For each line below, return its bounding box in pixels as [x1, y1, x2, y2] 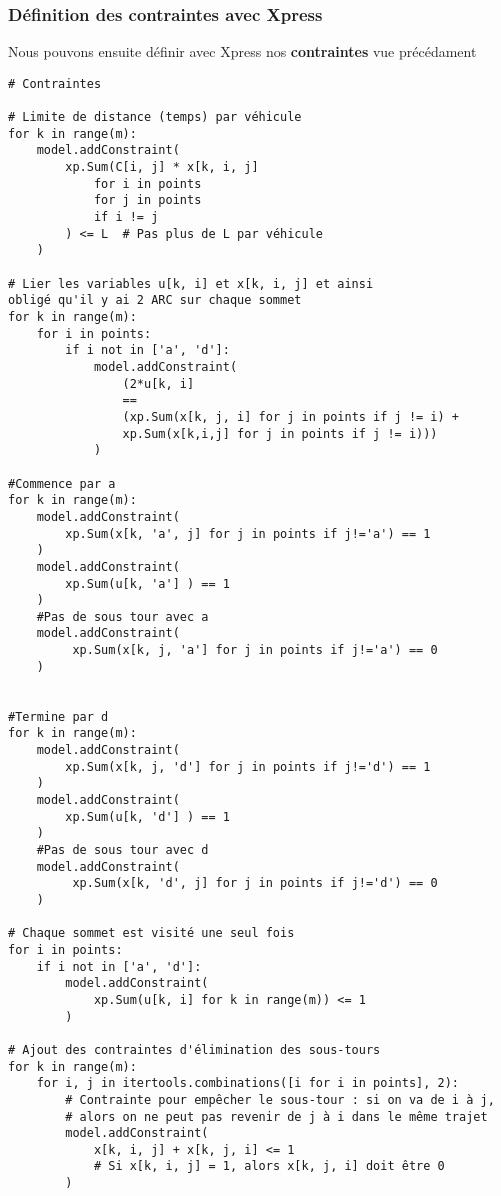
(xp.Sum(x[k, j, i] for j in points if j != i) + [122, 409, 460, 424]
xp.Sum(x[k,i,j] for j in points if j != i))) [122, 426, 438, 441]
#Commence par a [8, 476, 116, 491]
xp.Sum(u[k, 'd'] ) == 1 [65, 809, 230, 824]
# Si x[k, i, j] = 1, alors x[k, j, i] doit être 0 [93, 1159, 445, 1174]
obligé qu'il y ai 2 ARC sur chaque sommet [8, 293, 302, 308]
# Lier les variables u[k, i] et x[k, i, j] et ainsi [8, 276, 374, 291]
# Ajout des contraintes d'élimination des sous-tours [8, 1042, 381, 1057]
